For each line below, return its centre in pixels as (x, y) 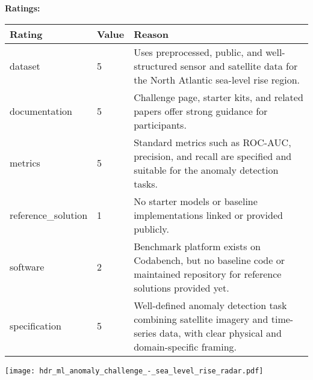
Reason (151, 34)
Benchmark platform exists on (197, 246)
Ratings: (23, 8)
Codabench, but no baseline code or (209, 260)
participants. (160, 124)
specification (36, 326)
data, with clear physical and (221, 332)
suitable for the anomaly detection (206, 170)
